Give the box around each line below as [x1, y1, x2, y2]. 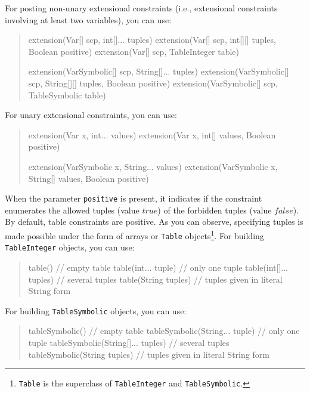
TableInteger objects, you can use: [5, 241, 135, 253]
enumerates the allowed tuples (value [5, 203, 139, 216]
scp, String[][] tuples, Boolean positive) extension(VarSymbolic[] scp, [28, 76, 278, 89]
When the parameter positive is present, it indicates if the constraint [5, 192, 262, 205]
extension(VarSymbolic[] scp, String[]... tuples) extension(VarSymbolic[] [28, 65, 289, 78]
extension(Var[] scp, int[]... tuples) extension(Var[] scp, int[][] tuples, [28, 33, 276, 46]
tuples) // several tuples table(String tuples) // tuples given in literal [28, 273, 283, 285]
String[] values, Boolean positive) [28, 172, 149, 184]
